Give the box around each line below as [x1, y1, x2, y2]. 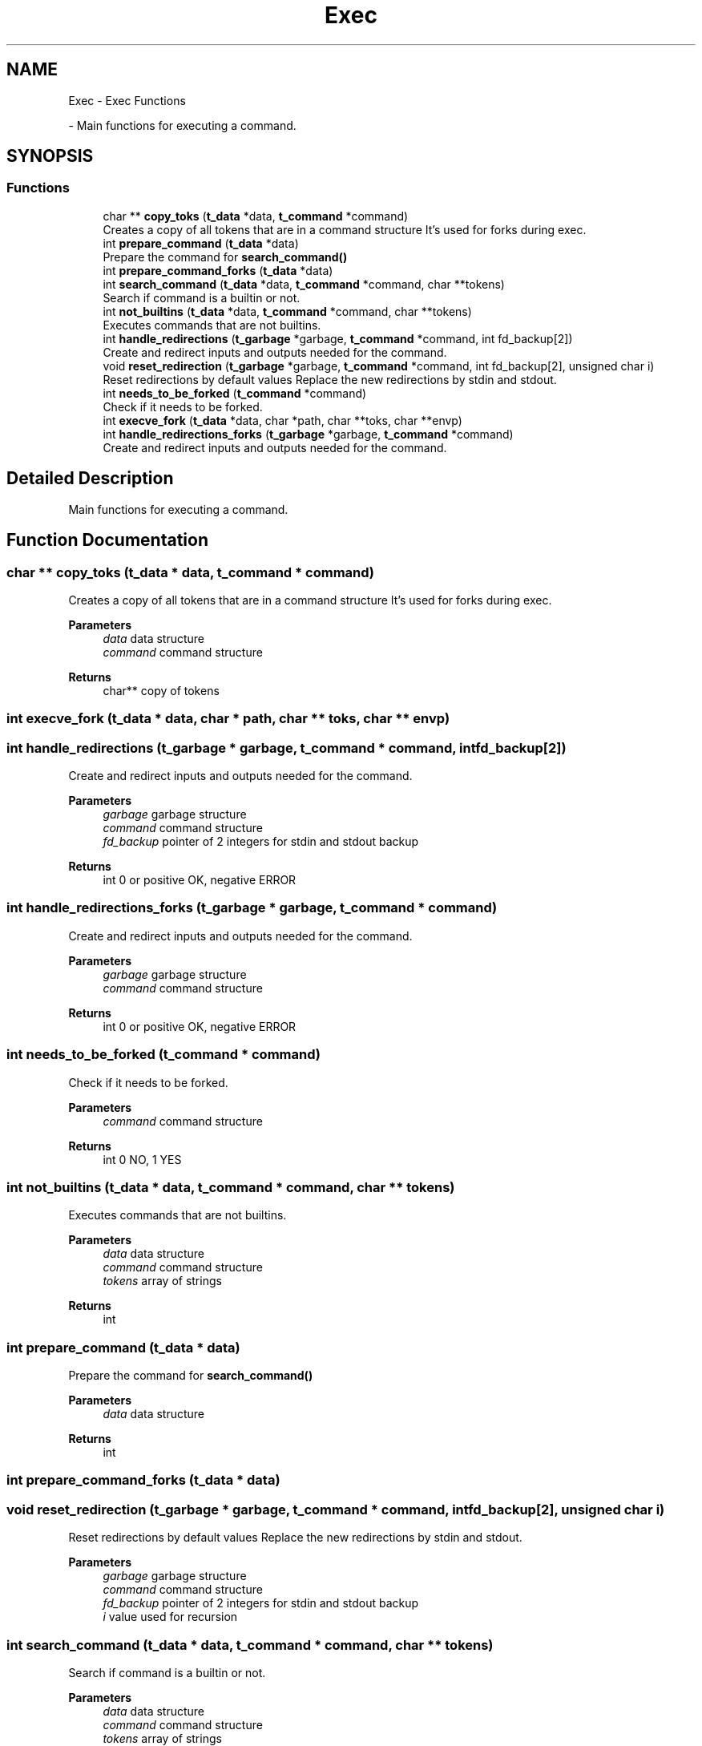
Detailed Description [6, 468, 174, 489]
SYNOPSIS [6, 146, 94, 167]
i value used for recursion [103, 1610, 238, 1624]
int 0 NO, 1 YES [103, 1152, 182, 1166]
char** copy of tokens [103, 683, 220, 697]
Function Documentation [6, 530, 208, 551]
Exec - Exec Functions [68, 93, 186, 107]
